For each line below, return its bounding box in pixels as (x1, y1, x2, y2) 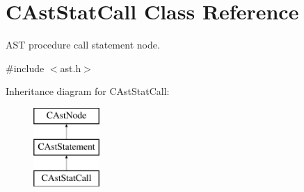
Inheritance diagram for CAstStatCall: (6, 84, 170, 98)
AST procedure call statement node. (6, 37, 160, 52)
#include (6, 60, 45, 75)
